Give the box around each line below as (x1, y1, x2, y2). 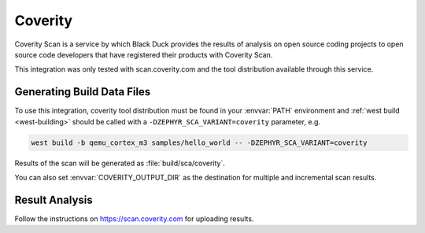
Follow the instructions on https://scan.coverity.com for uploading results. (14, 213, 254, 224)
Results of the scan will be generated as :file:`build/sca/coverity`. (14, 158, 226, 168)
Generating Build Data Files (14, 85, 151, 98)
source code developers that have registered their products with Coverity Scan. (14, 50, 273, 59)
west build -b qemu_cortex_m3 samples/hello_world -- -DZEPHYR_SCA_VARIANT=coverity (31, 138, 368, 147)
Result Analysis (14, 193, 94, 206)
